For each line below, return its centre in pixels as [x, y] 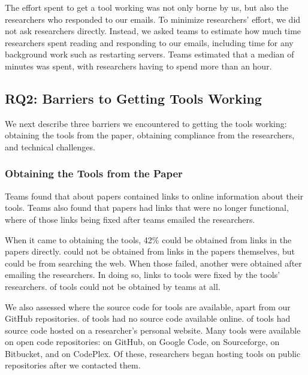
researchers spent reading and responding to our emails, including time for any [149, 42]
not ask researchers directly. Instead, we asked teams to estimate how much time [153, 31]
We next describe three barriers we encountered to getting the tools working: [146, 123]
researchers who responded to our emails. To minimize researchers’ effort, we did [153, 19]
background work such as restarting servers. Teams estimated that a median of [150, 54]
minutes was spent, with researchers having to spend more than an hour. [138, 66]
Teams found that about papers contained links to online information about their [154, 196]
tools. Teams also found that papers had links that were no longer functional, [147, 208]
